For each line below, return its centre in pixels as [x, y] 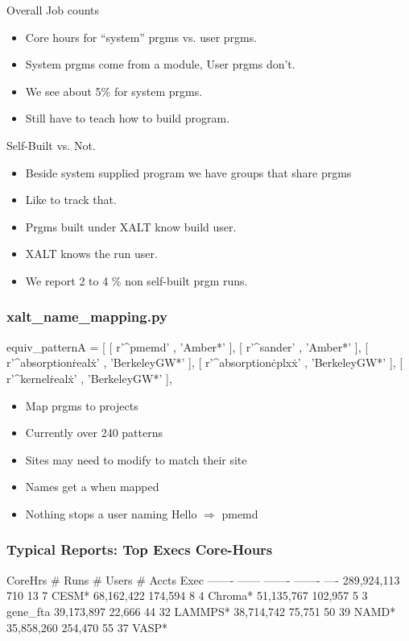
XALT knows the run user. [91, 254]
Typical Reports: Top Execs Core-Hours [140, 549]
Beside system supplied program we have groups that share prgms [188, 172]
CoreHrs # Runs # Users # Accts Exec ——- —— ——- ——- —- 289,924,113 [203, 579]
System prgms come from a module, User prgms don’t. [160, 64]
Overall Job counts [53, 10]
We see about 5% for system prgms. [114, 91]
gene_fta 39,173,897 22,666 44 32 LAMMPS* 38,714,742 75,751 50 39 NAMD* [201, 611]
